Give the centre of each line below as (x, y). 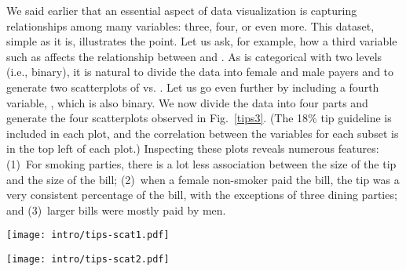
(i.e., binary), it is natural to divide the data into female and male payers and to (200, 72)
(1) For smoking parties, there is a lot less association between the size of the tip (201, 163)
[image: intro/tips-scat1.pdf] (88, 235)
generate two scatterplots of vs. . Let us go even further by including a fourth (193, 87)
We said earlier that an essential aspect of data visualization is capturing (182, 10)
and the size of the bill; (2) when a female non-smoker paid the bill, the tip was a (203, 179)
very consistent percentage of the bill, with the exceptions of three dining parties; (202, 195)
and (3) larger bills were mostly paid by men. (116, 210)
